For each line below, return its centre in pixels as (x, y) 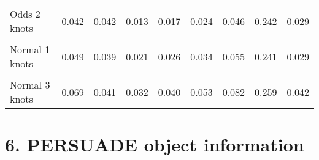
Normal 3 (30, 85)
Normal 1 (30, 49)
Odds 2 (25, 14)
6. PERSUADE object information (155, 144)
